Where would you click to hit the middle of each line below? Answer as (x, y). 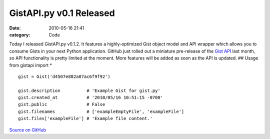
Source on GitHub (28, 129)
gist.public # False (62, 104)
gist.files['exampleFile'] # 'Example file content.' (85, 118)
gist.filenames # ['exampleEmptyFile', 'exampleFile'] (101, 111)
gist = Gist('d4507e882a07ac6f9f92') (64, 76)
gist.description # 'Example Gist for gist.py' (89, 90)
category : (20, 34)
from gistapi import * (31, 65)
